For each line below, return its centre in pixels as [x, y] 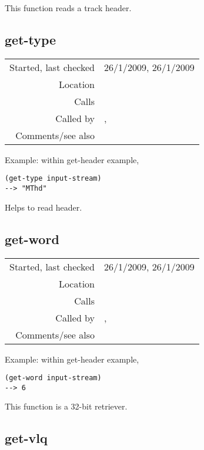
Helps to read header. [44, 207]
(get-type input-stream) [53, 179]
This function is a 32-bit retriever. [66, 406]
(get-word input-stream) [53, 378]
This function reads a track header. [68, 8]
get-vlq [26, 438]
